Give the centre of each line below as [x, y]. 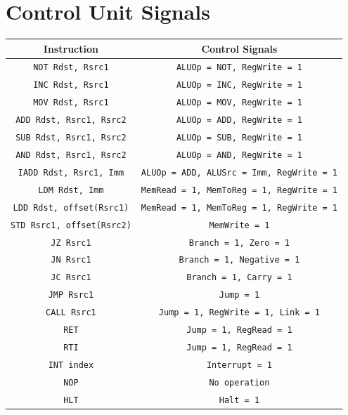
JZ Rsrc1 [71, 243]
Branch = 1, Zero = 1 [239, 243]
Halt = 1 [239, 400]
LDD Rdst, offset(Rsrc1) [71, 207]
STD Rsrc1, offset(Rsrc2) [71, 225]
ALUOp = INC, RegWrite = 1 [239, 85]
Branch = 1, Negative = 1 [239, 260]
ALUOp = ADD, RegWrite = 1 [239, 120]
